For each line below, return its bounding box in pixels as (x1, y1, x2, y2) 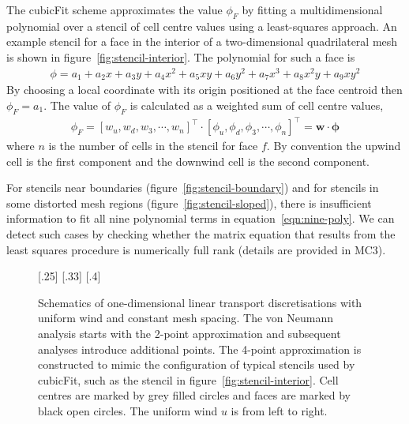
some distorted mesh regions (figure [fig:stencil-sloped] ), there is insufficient (6, 194, 372, 211)
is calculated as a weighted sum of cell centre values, (129, 96, 384, 113)
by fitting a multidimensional (242, 2, 383, 17)
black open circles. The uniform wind (38, 402, 218, 418)
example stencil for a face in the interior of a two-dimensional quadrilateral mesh (6, 33, 398, 50)
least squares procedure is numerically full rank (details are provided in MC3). (6, 241, 386, 257)
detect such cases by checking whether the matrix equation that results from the (6, 226, 396, 242)
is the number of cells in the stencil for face (48, 137, 258, 154)
